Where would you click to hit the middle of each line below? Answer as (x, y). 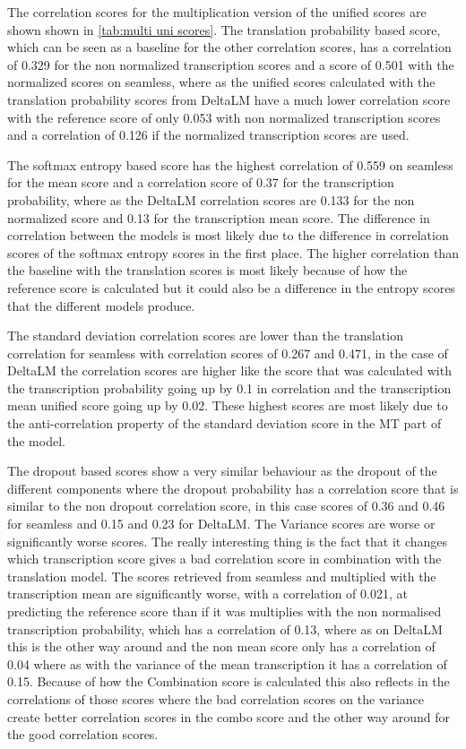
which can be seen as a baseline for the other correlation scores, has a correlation (229, 47)
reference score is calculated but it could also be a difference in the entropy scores (231, 287)
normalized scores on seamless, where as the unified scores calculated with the (221, 82)
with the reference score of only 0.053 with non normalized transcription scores (224, 117)
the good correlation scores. (83, 734)
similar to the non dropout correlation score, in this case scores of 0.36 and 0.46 (226, 506)
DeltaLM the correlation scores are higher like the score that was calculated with (229, 370)
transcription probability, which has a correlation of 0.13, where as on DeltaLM (225, 628)
